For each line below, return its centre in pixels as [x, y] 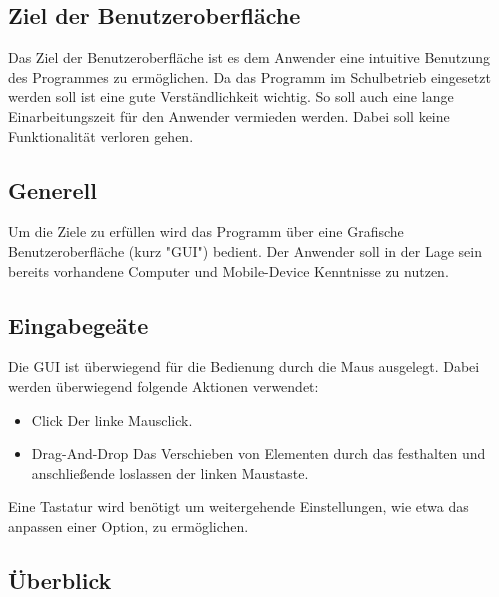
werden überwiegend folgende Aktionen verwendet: [163, 385]
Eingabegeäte [78, 324]
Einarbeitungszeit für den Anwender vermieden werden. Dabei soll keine [229, 115]
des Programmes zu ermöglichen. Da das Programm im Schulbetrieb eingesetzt [249, 76]
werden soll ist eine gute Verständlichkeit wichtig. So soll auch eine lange [231, 96]
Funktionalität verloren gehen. [101, 135]
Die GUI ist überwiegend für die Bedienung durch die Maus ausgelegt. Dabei [244, 366]
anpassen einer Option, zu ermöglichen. [128, 525]
